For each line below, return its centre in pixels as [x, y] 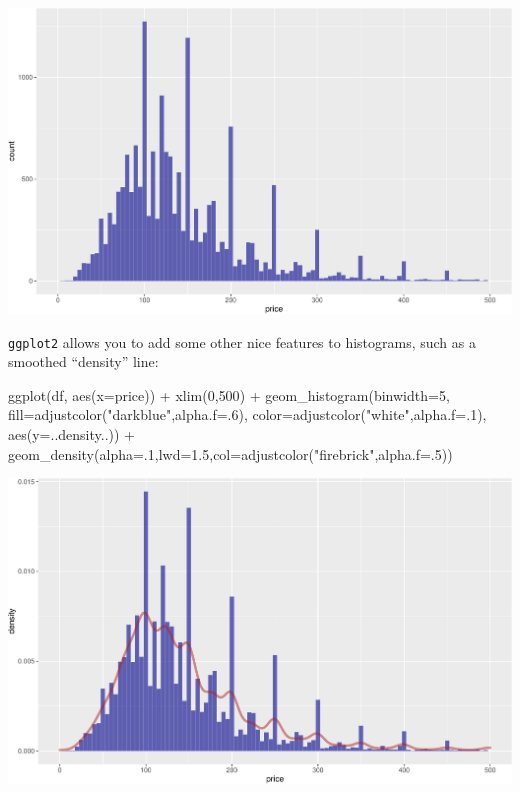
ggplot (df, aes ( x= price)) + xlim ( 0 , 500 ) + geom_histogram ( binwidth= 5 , [229, 394]
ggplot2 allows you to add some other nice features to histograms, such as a [242, 341]
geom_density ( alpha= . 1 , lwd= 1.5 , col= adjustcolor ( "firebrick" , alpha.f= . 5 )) [230, 453]
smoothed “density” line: [83, 361]
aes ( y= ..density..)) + [71, 433]
